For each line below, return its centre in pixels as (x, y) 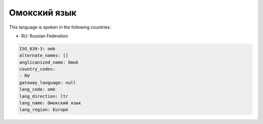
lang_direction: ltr (44, 96)
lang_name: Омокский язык (50, 103)
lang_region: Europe (44, 110)
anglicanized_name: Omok (49, 62)
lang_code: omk (37, 89)
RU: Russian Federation (45, 36)
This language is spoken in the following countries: (60, 27)
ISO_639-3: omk (37, 49)
